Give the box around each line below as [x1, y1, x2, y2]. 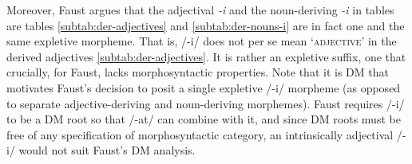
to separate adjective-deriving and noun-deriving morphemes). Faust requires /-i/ [6, 95, 405, 111]
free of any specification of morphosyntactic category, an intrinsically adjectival [6, 126, 394, 143]
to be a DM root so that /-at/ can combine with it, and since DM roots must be [6, 111, 401, 127]
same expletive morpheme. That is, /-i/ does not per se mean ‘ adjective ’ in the [6, 33, 397, 49]
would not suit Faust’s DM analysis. [18, 142, 196, 158]
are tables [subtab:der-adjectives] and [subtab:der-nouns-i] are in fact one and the [6, 17, 405, 33]
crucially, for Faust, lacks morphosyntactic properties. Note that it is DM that [6, 64, 389, 80]
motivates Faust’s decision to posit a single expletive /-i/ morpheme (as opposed [6, 79, 401, 96]
